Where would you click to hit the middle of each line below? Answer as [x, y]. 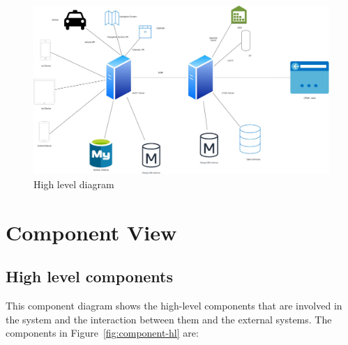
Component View [91, 232]
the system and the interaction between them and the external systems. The [169, 319]
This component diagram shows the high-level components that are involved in [174, 305]
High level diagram [74, 184]
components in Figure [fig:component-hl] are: [102, 333]
